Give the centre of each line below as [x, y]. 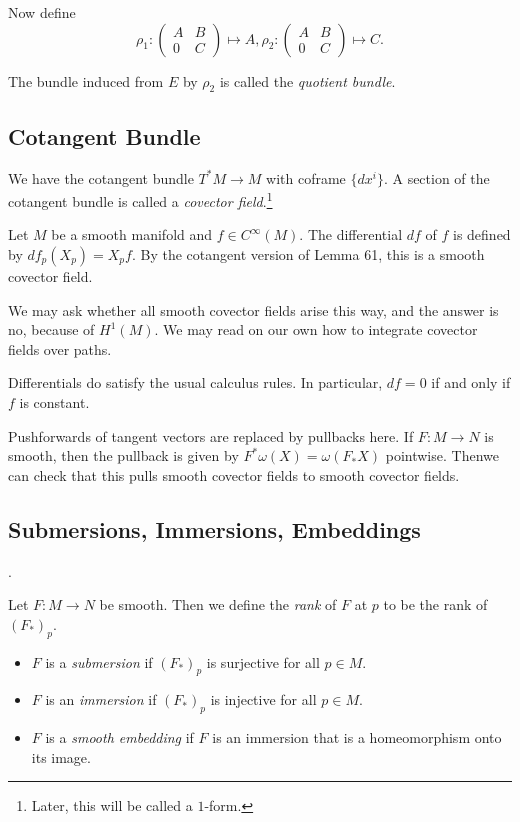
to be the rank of [435, 604]
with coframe [306, 177]
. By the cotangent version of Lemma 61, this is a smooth [308, 254]
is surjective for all [263, 661]
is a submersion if [99, 661]
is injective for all [263, 699]
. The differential [351, 234]
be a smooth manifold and [132, 234]
